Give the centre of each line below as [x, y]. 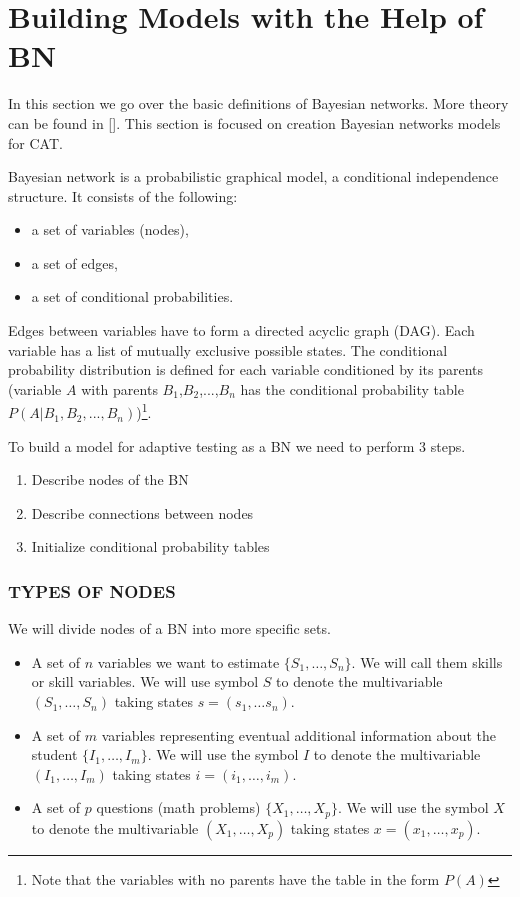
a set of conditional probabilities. [132, 296]
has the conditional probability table [352, 388]
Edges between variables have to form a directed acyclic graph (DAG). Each [241, 330]
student [54, 754]
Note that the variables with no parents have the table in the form [235, 878]
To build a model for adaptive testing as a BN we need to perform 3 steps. [237, 445]
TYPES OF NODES [92, 590]
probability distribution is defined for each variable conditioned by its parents [246, 369]
